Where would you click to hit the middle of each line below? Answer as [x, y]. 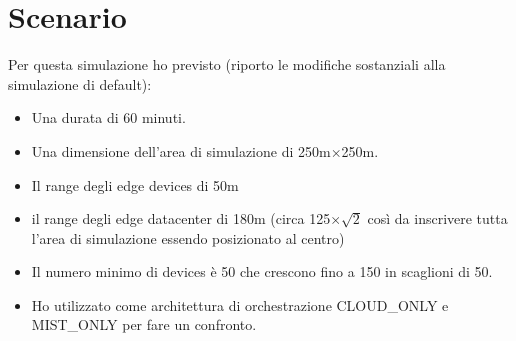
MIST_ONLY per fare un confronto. [144, 324]
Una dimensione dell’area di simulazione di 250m [181, 150]
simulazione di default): [80, 83]
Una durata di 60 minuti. [108, 117]
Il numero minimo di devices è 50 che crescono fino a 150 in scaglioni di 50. [262, 271]
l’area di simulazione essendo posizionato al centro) [188, 237]
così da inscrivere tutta [437, 218]
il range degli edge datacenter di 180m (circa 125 [181, 218]
